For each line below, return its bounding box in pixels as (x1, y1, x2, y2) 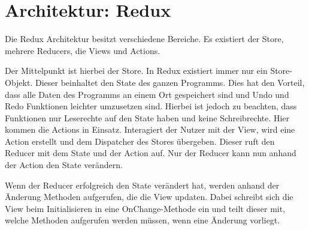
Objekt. (5, 76, 33, 88)
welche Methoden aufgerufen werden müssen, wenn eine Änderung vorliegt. (5, 214, 280, 226)
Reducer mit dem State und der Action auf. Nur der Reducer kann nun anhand (5, 147, 296, 159)
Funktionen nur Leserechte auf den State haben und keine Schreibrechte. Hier (5, 111, 290, 124)
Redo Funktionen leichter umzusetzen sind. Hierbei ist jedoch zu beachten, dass (5, 100, 297, 112)
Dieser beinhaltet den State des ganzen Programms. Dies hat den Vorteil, (35, 76, 305, 88)
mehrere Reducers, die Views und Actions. (5, 44, 160, 56)
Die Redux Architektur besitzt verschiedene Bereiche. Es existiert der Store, (5, 32, 284, 45)
